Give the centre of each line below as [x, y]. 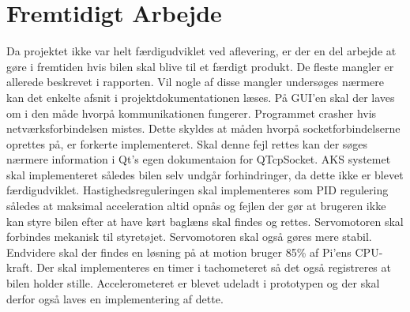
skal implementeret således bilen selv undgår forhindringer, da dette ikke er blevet [205, 174]
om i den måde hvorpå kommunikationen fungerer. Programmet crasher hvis [192, 113]
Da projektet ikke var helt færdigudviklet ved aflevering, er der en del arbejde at [201, 51]
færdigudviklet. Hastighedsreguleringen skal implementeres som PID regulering [197, 190]
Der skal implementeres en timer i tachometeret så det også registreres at [214, 267]
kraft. [20, 267]
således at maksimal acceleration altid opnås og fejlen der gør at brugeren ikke [196, 206]
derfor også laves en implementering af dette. [115, 298]
